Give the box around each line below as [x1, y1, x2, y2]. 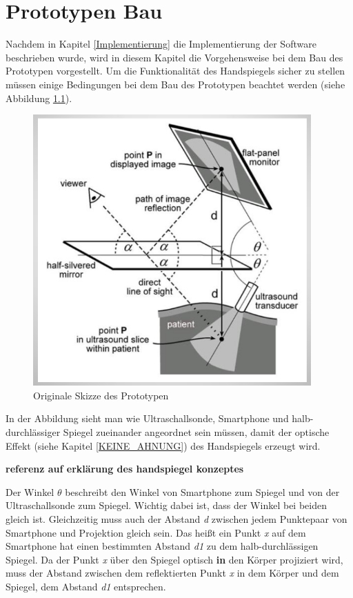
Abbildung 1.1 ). [6, 90, 72, 105]
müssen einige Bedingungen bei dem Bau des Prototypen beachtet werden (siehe [6, 77, 345, 91]
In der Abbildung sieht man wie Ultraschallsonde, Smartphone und [6, 411, 289, 426]
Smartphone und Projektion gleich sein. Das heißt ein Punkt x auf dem [6, 525, 306, 539]
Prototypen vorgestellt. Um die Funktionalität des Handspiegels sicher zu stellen [6, 63, 345, 78]
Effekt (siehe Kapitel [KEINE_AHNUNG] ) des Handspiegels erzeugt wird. [6, 438, 321, 452]
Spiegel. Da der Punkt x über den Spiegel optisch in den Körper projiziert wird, [6, 552, 343, 566]
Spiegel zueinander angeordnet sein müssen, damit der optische [63, 424, 330, 439]
